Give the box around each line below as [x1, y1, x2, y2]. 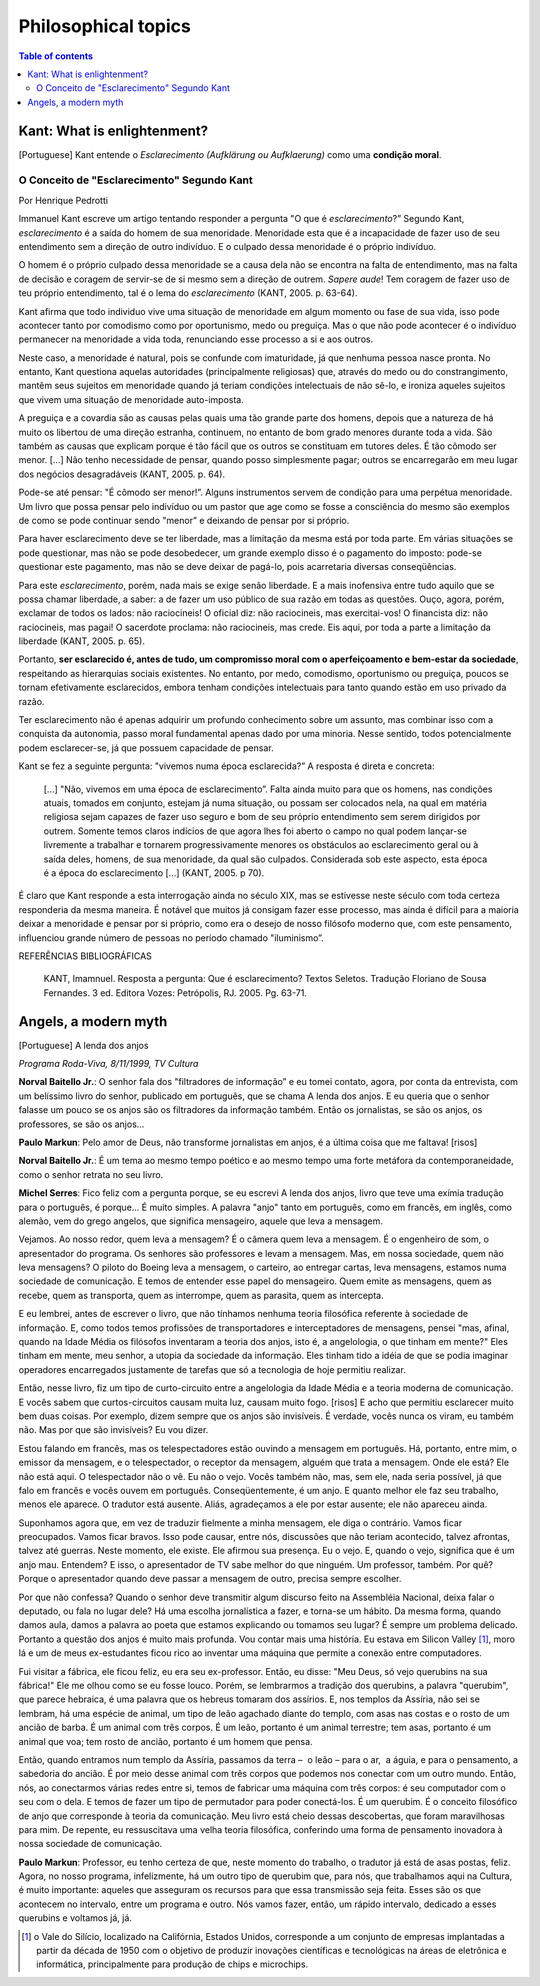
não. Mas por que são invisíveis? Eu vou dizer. [18, 1424, 209, 1436]
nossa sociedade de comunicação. [18, 1838, 163, 1850]
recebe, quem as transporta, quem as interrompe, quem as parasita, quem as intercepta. [18, 1289, 384, 1301]
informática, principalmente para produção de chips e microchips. [36, 1958, 309, 1970]
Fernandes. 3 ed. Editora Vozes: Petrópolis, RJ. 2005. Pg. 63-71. [43, 986, 307, 999]
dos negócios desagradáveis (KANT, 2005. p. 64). [18, 468, 225, 480]
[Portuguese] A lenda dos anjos [18, 1039, 149, 1051]
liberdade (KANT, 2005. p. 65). [18, 635, 145, 647]
